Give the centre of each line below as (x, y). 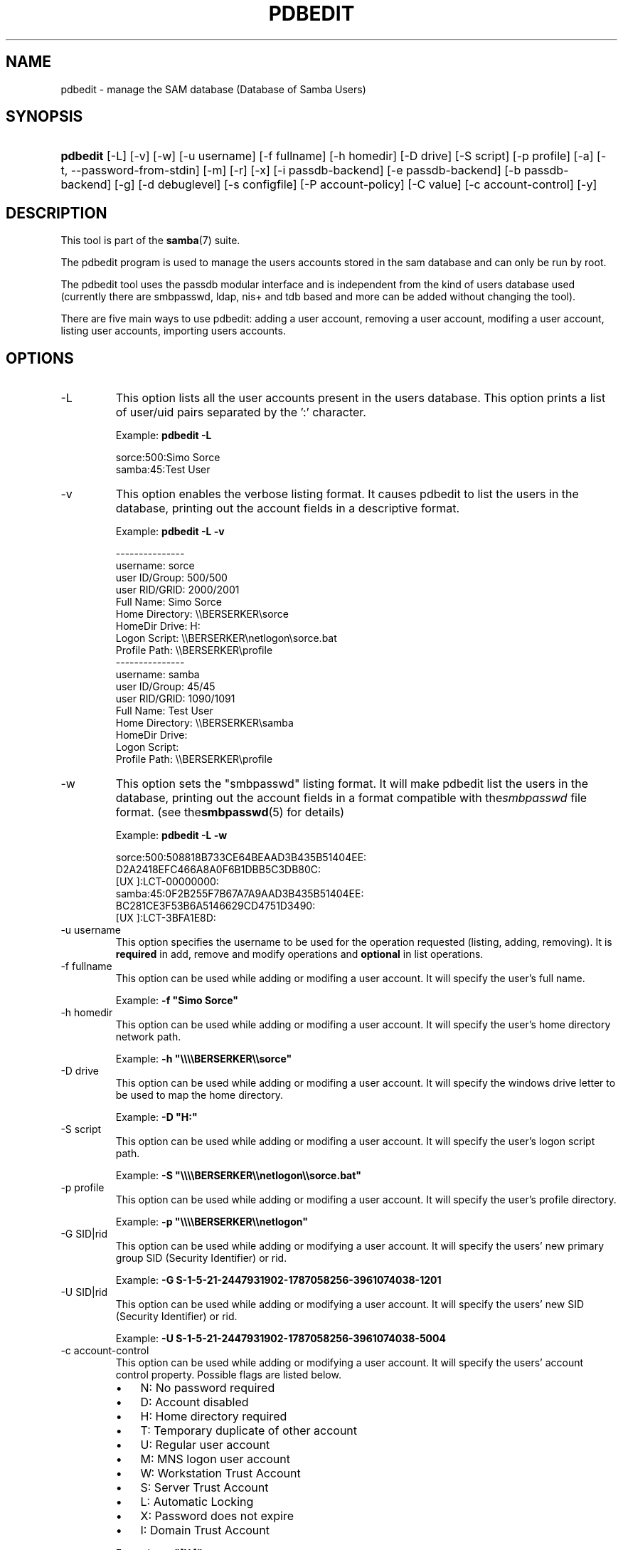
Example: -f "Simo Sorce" (177, 1001)
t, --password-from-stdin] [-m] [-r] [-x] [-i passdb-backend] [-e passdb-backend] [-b (291, 170)
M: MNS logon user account (215, 1459)
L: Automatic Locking (197, 1502)
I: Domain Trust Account (205, 1530)
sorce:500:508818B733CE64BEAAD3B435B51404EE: (241, 858)
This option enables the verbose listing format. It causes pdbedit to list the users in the (347, 494)
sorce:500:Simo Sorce (168, 458)
